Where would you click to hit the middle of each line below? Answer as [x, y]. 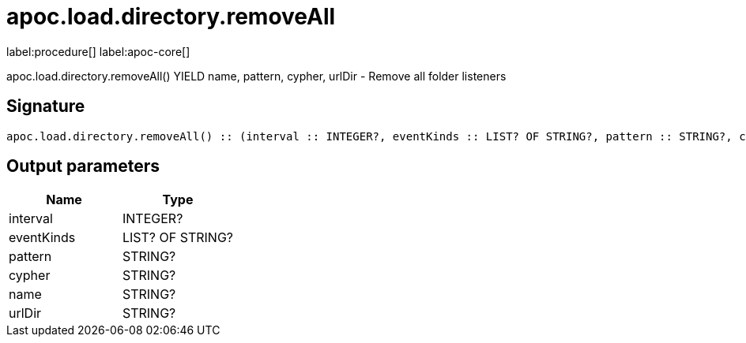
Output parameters [83, 166]
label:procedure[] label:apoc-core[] [98, 51]
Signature [46, 106]
